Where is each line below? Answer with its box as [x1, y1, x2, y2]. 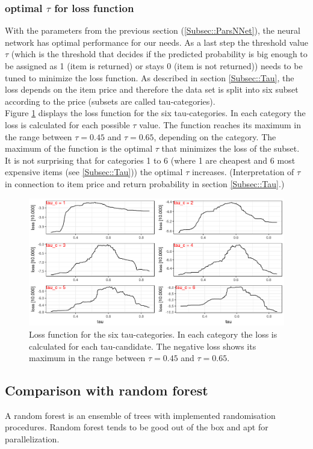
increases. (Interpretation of [191, 166, 294, 178]
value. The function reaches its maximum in [139, 118, 302, 131]
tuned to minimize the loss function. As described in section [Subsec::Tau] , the [5, 71, 294, 84]
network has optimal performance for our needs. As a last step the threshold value [5, 36, 308, 48]
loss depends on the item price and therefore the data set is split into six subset [5, 83, 299, 96]
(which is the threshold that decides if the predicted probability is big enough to [11, 48, 308, 60]
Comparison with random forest [5, 381, 208, 400]
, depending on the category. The [153, 130, 276, 143]
